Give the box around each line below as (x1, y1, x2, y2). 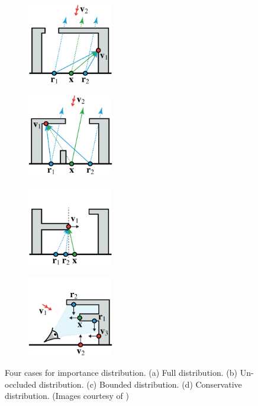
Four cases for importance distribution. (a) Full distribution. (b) (5, 366, 237, 378)
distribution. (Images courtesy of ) (5, 389, 129, 402)
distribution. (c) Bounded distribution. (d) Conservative (38, 378, 242, 390)
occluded (5, 378, 37, 390)
